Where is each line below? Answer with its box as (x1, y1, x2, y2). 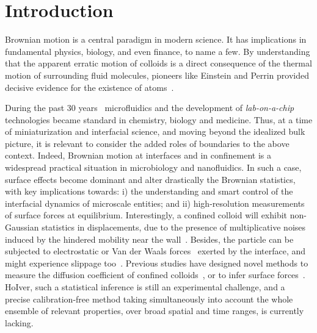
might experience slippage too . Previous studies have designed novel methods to (5, 256, 308, 269)
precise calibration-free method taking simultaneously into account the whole (5, 292, 293, 305)
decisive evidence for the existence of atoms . (5, 81, 174, 93)
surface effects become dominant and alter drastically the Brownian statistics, (5, 173, 296, 185)
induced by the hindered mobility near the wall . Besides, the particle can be (5, 232, 294, 245)
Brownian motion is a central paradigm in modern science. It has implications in (5, 33, 307, 46)
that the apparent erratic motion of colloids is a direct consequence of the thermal (5, 57, 312, 70)
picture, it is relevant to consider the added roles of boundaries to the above (5, 137, 290, 149)
